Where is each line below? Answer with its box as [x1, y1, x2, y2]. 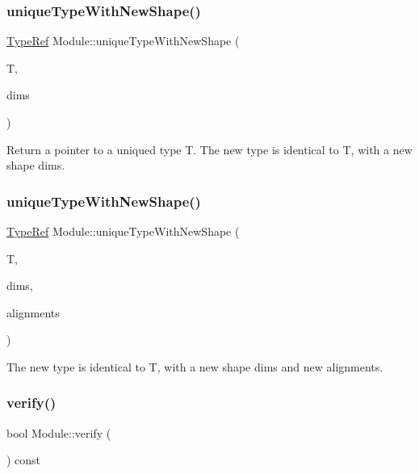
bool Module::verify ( [6, 424, 111, 441]
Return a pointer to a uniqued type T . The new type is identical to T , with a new [6, 141, 413, 157]
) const [6, 451, 41, 468]
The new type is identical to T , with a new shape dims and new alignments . [6, 358, 383, 375]
